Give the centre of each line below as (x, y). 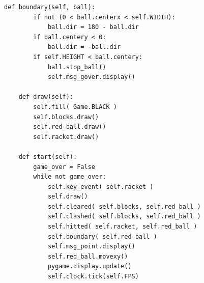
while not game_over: (70, 177)
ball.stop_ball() (77, 67)
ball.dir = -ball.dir (84, 47)
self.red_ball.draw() (70, 127)
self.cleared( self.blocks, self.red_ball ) (124, 206)
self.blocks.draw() (66, 117)
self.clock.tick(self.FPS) (93, 277)
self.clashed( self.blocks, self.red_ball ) (124, 217)
